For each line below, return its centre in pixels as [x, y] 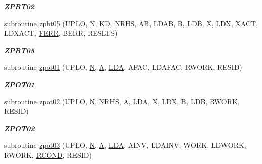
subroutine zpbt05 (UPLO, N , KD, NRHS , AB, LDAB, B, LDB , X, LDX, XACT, [131, 23]
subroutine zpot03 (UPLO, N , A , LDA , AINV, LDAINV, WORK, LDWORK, [125, 145]
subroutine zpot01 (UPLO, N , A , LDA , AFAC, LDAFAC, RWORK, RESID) [123, 67]
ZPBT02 [20, 6]
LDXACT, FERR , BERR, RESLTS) [61, 33]
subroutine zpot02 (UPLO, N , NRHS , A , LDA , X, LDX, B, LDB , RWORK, [122, 101]
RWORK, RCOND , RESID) [48, 155]
